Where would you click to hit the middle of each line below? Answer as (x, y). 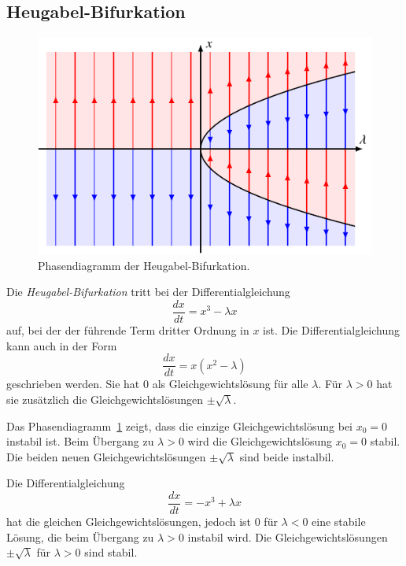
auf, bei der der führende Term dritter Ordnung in (128, 330)
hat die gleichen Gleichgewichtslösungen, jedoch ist (129, 521)
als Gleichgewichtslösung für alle (230, 384)
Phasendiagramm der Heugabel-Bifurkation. (144, 265)
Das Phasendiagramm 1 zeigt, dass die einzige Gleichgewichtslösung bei (180, 425)
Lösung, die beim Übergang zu (80, 536)
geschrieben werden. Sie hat (73, 384)
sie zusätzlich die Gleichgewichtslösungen (105, 399)
